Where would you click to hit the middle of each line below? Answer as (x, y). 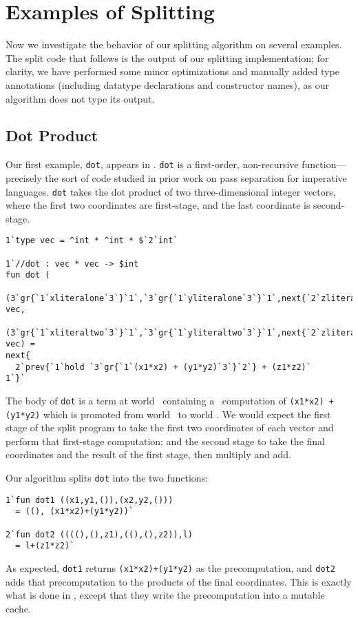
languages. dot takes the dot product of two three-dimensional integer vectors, (171, 191)
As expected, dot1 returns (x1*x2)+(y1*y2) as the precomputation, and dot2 (170, 567)
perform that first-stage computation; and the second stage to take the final (165, 441)
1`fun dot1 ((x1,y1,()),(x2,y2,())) (89, 500)
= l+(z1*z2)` (45, 546)
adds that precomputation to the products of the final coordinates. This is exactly (179, 581)
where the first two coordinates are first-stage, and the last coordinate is (158, 205)
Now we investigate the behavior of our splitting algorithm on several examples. (174, 44)
